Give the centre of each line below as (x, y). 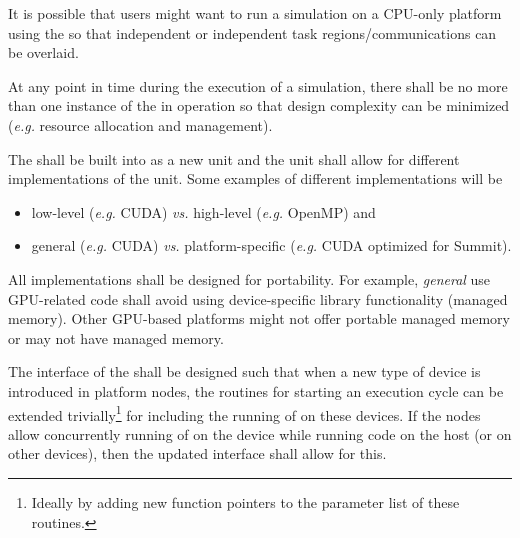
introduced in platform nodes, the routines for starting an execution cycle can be (256, 390)
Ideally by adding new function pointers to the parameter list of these (245, 501)
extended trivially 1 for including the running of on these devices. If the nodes (244, 413)
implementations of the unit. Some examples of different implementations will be (255, 178)
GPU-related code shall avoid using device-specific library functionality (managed (258, 298)
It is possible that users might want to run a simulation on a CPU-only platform (255, 13)
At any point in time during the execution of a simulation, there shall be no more (258, 85)
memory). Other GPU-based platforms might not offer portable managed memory (259, 318)
